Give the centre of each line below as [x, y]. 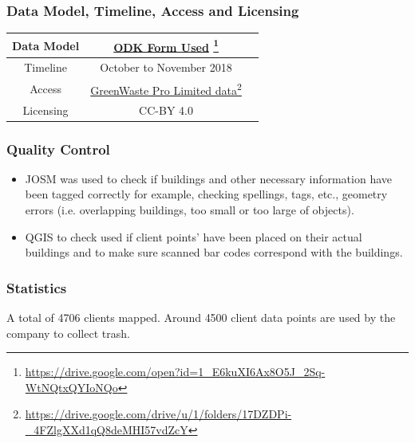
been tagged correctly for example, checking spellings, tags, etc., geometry [206, 194]
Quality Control [58, 149]
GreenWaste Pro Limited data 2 [166, 89]
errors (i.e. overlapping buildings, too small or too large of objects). [190, 210]
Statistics [37, 287]
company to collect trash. [68, 333]
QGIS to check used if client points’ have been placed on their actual [194, 236]
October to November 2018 [166, 67]
